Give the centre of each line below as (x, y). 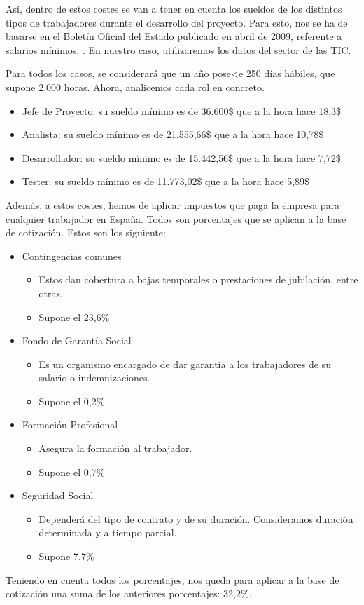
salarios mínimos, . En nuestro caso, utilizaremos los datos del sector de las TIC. (178, 49)
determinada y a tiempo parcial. (108, 532)
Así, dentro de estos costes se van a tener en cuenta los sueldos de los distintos (174, 8)
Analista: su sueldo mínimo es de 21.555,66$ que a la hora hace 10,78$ (173, 134)
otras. (51, 293)
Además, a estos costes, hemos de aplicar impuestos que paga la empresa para (173, 204)
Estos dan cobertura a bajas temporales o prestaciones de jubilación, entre (198, 279)
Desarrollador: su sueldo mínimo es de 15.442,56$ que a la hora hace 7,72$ (181, 157)
